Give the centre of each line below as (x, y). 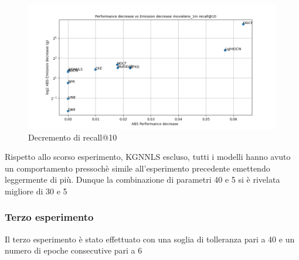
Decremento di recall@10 (73, 137)
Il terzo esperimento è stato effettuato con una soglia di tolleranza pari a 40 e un (150, 239)
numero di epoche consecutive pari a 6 (74, 250)
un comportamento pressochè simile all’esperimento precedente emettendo (137, 168)
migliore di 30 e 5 (36, 191)
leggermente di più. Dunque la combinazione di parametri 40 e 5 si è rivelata (142, 179)
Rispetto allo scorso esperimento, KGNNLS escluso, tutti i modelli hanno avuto (148, 157)
